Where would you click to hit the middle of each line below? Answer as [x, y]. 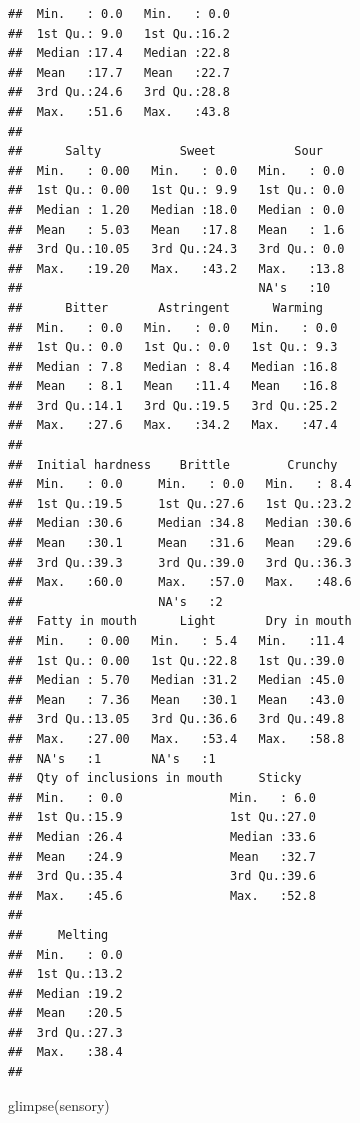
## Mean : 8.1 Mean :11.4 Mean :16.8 [173, 386]
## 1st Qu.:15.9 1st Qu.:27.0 [162, 817]
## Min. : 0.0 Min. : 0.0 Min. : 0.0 [173, 327]
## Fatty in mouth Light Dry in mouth [180, 621]
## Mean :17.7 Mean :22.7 [119, 72]
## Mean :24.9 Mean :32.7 [162, 856]
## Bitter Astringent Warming [165, 307]
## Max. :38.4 [65, 1052]
